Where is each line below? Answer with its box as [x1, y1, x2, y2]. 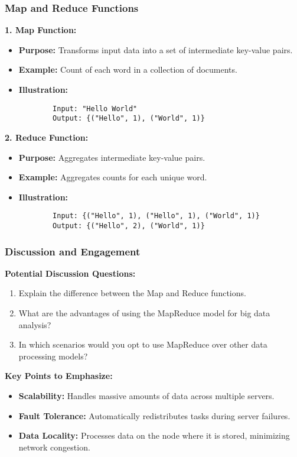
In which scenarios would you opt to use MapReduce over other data [18, 338, 267, 351]
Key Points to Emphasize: [5, 370, 113, 382]
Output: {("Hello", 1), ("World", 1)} [53, 114, 205, 123]
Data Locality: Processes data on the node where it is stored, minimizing [18, 429, 290, 442]
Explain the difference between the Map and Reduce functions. [18, 287, 246, 299]
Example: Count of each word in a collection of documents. [18, 63, 237, 76]
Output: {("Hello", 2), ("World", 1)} [53, 221, 205, 230]
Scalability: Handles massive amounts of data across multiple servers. [18, 389, 275, 401]
